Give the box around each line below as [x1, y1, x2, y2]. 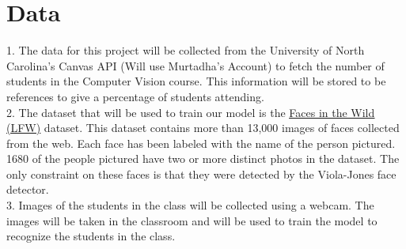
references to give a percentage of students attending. [6, 88, 264, 104]
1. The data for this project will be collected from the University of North [6, 42, 365, 58]
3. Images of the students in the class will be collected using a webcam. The [6, 197, 374, 213]
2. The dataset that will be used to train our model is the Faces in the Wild [6, 104, 375, 120]
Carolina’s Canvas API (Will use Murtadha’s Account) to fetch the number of [6, 57, 385, 74]
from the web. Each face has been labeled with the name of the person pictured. [6, 134, 396, 151]
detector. [6, 181, 49, 198]
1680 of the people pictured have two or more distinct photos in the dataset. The [6, 150, 400, 167]
